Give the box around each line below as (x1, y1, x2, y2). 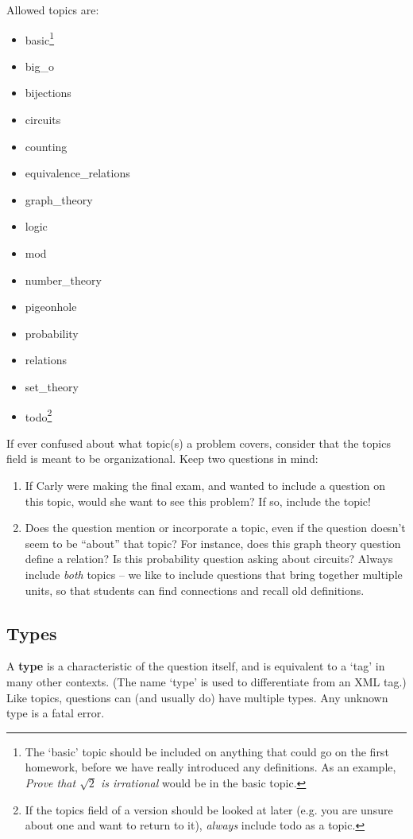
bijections (25, 84, 71, 101)
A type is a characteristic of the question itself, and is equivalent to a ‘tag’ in (6, 658, 385, 674)
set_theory (25, 378, 79, 394)
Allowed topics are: (6, 2, 99, 17)
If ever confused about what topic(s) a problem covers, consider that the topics (6, 434, 391, 451)
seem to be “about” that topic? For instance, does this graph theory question (25, 534, 401, 551)
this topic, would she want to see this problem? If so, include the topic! (25, 492, 371, 509)
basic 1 (25, 29, 55, 48)
